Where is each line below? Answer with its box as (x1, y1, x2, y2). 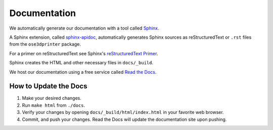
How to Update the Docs (9, 82, 87, 90)
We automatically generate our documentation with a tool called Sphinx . (9, 25, 159, 31)
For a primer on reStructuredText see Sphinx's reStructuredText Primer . (9, 50, 158, 56)
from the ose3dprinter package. (9, 41, 81, 47)
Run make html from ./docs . (22, 102, 85, 108)
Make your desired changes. (22, 95, 82, 101)
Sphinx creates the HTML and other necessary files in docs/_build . (9, 60, 154, 66)
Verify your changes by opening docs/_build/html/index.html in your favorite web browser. (22, 109, 224, 115)
